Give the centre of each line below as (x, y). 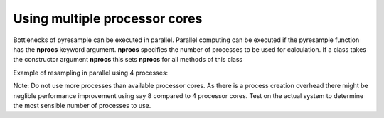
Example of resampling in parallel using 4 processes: (91, 73)
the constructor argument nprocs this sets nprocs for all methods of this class (128, 60)
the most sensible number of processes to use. (82, 105)
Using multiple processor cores (108, 18)
